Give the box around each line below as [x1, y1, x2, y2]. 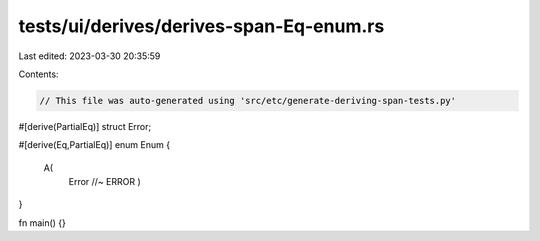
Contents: [18, 68, 59, 80]
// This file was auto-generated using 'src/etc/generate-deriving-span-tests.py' [39, 95, 457, 106]
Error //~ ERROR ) [68, 176, 142, 188]
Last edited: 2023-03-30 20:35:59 [18, 50, 161, 62]
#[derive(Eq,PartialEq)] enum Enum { [18, 139, 170, 151]
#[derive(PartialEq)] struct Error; [18, 120, 152, 132]
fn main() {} [18, 216, 67, 229]
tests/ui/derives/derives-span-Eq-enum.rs [18, 15, 385, 37]
